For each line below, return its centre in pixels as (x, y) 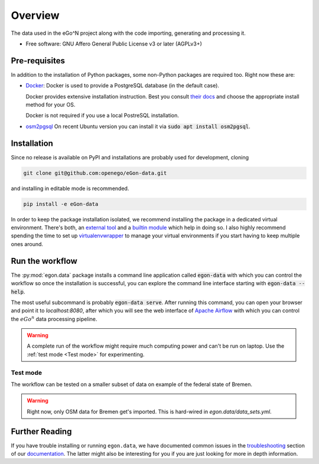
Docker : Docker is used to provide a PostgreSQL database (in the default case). (123, 86)
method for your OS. (51, 105)
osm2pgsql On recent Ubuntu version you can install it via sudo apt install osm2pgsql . (138, 126)
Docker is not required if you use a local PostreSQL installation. (102, 116)
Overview (35, 15)
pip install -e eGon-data (61, 204)
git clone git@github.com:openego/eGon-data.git (95, 173)
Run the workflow (44, 261)
